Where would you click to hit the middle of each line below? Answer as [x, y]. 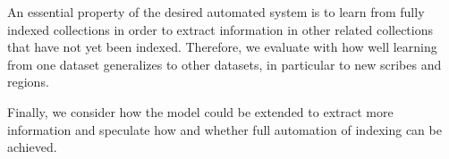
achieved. [32, 147]
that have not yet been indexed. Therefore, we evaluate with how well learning [222, 47]
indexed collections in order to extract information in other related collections [220, 29]
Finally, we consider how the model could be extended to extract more [200, 111]
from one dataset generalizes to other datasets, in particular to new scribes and [224, 64]
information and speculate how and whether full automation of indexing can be [224, 129]
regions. [28, 82]
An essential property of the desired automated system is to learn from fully [216, 12]
